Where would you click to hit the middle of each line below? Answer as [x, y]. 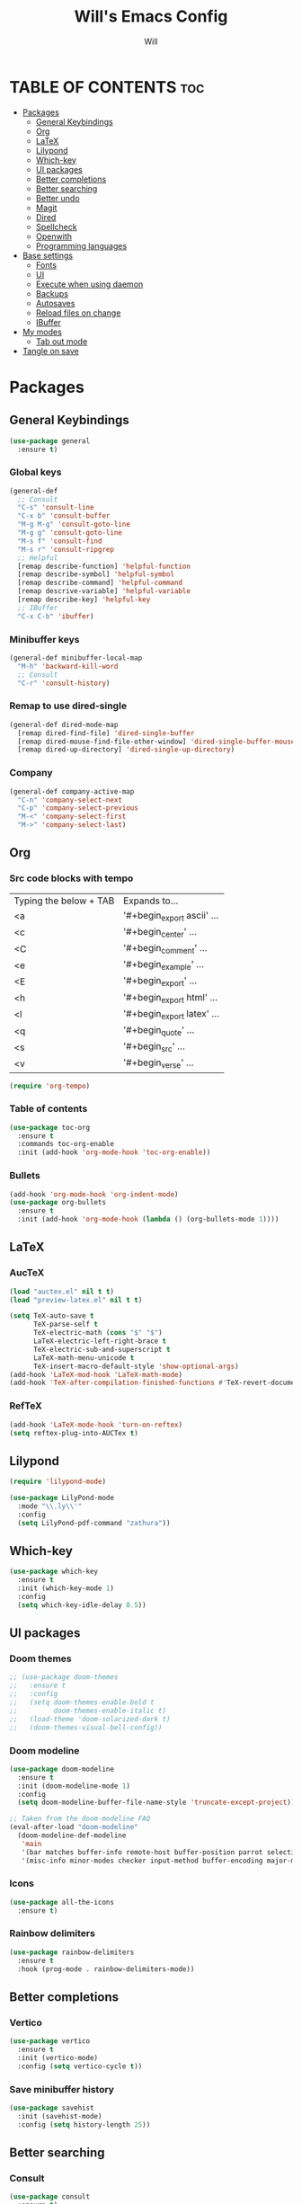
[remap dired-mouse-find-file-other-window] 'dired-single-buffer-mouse [156, 742]
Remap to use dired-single [68, 706]
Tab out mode [62, 341]
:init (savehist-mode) [60, 2116]
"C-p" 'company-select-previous [78, 808]
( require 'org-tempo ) [50, 1086]
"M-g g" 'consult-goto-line [70, 533]
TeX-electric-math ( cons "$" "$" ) [98, 1333]
